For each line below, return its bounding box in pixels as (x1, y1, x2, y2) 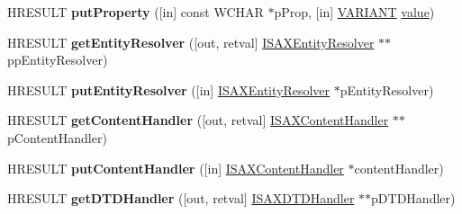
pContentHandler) (7, 128, 107, 147)
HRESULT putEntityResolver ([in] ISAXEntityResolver (7, 80, 331, 99)
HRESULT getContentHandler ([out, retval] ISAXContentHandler (7, 111, 389, 129)
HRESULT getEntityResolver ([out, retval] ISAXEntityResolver (7, 32, 375, 51)
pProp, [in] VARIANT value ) (274, 3, 435, 21)
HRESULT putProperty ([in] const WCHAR (7, 3, 264, 21)
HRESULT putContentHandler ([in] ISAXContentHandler (7, 158, 344, 177)
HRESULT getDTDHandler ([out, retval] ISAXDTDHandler (7, 189, 355, 208)
